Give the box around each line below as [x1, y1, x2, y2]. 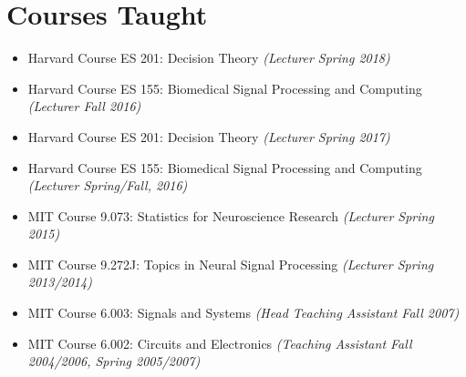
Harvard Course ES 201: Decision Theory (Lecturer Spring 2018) [27, 48, 390, 67]
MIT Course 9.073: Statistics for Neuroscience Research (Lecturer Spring [27, 206, 434, 225]
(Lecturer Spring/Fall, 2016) [27, 176, 188, 195]
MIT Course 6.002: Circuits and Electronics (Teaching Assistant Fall [27, 333, 412, 352]
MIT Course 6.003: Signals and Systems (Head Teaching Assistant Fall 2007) [27, 303, 460, 322]
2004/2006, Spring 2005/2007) [27, 352, 201, 371]
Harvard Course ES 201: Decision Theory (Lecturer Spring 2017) [27, 127, 390, 146]
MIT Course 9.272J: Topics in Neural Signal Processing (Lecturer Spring [27, 254, 434, 273]
